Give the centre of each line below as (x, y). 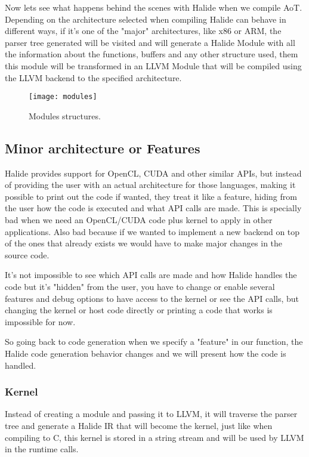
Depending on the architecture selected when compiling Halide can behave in (146, 19)
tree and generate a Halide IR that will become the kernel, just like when (139, 425)
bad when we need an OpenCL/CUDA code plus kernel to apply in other (139, 219)
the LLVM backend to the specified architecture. (93, 77)
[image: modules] (63, 97)
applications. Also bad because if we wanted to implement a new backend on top (152, 231)
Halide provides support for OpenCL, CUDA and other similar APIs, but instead (153, 173)
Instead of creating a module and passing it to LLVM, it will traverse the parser (151, 414)
